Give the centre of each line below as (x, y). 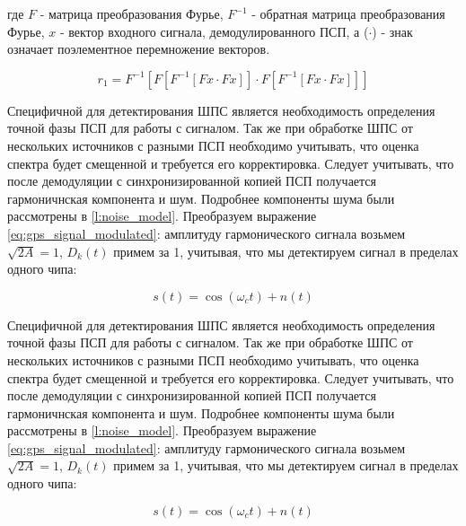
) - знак (392, 31)
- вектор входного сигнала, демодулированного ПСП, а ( (214, 31)
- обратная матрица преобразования (348, 13)
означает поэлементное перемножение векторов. (139, 49)
